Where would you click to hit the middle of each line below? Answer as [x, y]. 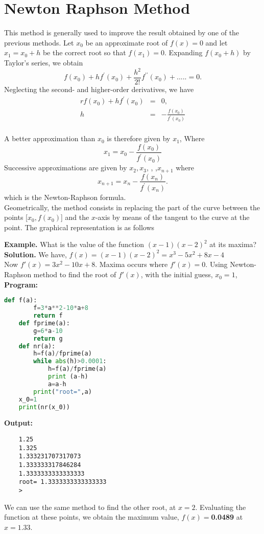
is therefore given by [139, 138]
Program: [21, 284]
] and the [75, 217]
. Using [217, 264]
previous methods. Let [39, 42]
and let [217, 42]
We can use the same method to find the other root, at [90, 507]
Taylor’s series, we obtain [44, 62]
